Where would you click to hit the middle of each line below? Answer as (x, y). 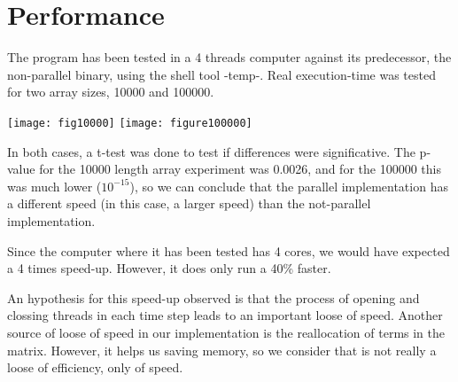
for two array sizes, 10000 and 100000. (111, 92)
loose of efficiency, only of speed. (95, 367)
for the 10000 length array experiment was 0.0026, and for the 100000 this (240, 169)
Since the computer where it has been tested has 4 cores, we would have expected (229, 250)
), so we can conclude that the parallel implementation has (289, 186)
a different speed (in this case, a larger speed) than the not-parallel (189, 203)
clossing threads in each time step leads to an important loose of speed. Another (225, 315)
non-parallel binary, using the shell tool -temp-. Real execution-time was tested (221, 74)
